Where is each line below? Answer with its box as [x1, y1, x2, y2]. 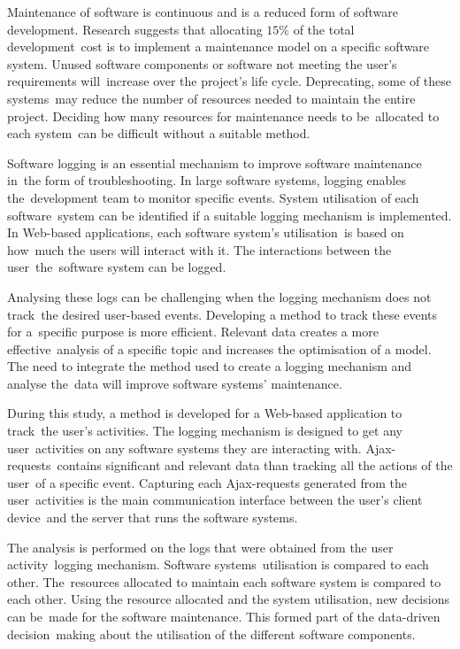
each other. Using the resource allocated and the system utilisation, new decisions [7, 590, 449, 608]
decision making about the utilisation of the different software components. [7, 624, 416, 643]
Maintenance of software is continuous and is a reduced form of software [7, 3, 398, 20]
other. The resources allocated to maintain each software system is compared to [7, 572, 441, 591]
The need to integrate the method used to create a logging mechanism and [7, 357, 412, 375]
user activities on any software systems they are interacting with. [7, 438, 362, 457]
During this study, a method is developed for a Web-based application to [7, 404, 402, 422]
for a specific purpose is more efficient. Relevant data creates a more [7, 322, 379, 341]
